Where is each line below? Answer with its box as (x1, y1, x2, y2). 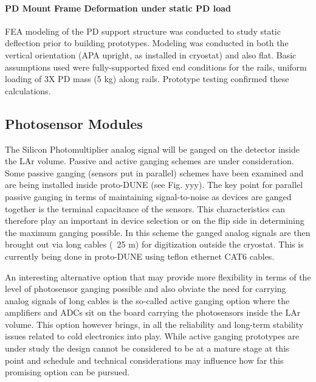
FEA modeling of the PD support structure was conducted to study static (5, 24, 281, 37)
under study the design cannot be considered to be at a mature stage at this (5, 342, 289, 355)
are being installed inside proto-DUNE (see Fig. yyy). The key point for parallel (5, 178, 303, 191)
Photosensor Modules (5, 114, 143, 133)
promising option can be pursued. (5, 366, 130, 378)
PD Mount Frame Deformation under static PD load (5, 1, 232, 14)
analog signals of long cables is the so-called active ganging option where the (5, 294, 290, 307)
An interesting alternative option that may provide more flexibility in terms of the (5, 270, 311, 283)
